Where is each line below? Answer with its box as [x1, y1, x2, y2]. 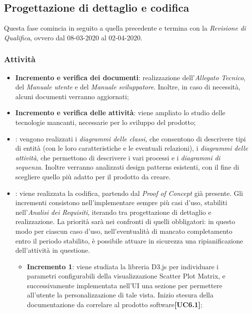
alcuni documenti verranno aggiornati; [15, 91, 129, 101]
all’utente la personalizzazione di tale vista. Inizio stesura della [27, 290, 214, 300]
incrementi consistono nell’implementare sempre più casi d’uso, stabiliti [15, 197, 227, 208]
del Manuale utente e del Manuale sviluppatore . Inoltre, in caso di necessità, [15, 82, 241, 92]
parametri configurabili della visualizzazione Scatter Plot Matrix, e [27, 271, 226, 281]
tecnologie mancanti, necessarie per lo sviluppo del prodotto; [15, 117, 196, 127]
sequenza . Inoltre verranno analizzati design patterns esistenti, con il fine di [15, 162, 239, 172]
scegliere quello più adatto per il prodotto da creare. [15, 171, 171, 181]
